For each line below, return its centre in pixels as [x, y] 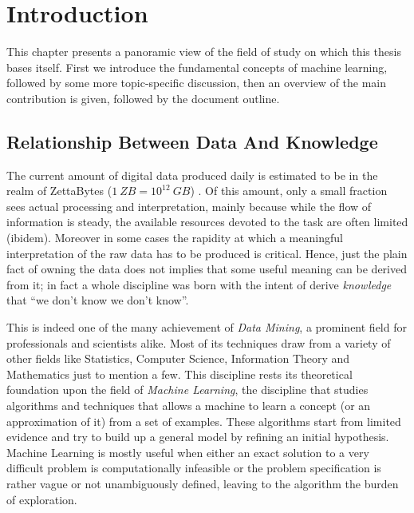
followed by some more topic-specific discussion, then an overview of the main [197, 83]
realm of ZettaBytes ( [59, 191]
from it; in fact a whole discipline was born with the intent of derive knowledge [199, 284]
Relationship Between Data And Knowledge [192, 141]
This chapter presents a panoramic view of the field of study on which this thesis [204, 52]
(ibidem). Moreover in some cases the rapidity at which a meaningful [175, 238]
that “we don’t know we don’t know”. [98, 300]
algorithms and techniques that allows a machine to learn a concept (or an [189, 406]
